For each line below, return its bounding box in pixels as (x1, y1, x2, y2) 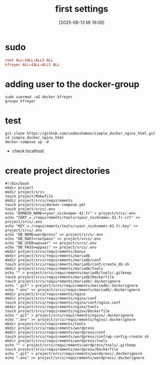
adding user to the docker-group (5, 79, 140, 89)
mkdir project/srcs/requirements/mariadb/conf (5, 258, 101, 263)
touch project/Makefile (5, 194, 53, 199)
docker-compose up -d (5, 139, 49, 144)
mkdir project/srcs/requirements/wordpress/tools (5, 339, 108, 344)
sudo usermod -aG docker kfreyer (5, 95, 73, 100)
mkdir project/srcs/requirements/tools (5, 322, 86, 327)
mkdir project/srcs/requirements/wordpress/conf (5, 330, 106, 335)
